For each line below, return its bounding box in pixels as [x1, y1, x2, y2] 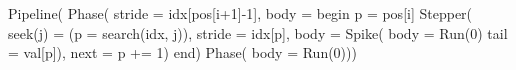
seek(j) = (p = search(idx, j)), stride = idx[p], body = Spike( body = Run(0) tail [8, 22, 508, 43]
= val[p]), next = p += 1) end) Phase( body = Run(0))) [8, 42, 357, 63]
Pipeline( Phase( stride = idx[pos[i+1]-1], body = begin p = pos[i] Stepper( [8, 3, 473, 23]
